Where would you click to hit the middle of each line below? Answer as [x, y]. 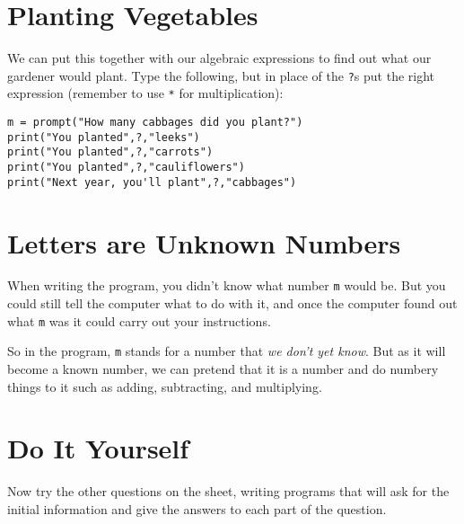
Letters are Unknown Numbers [204, 242]
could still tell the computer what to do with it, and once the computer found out [232, 303]
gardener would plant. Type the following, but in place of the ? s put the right [221, 75]
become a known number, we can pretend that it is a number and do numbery [223, 369]
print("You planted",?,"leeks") [104, 137]
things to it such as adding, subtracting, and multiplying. [165, 386]
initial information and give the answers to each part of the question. [197, 508]
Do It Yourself [98, 448]
